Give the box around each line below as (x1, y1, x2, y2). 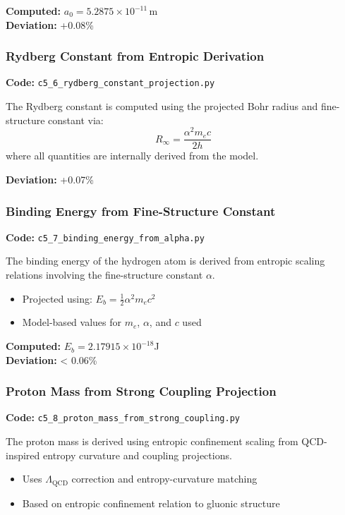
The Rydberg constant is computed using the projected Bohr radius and (6, 99, 318, 114)
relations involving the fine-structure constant (6, 267, 203, 282)
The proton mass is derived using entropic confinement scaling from (6, 434, 298, 449)
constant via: (48, 112, 104, 127)
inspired (6, 447, 40, 462)
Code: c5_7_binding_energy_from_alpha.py (6, 229, 205, 244)
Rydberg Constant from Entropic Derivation (6, 47, 265, 65)
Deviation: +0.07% (6, 171, 94, 186)
